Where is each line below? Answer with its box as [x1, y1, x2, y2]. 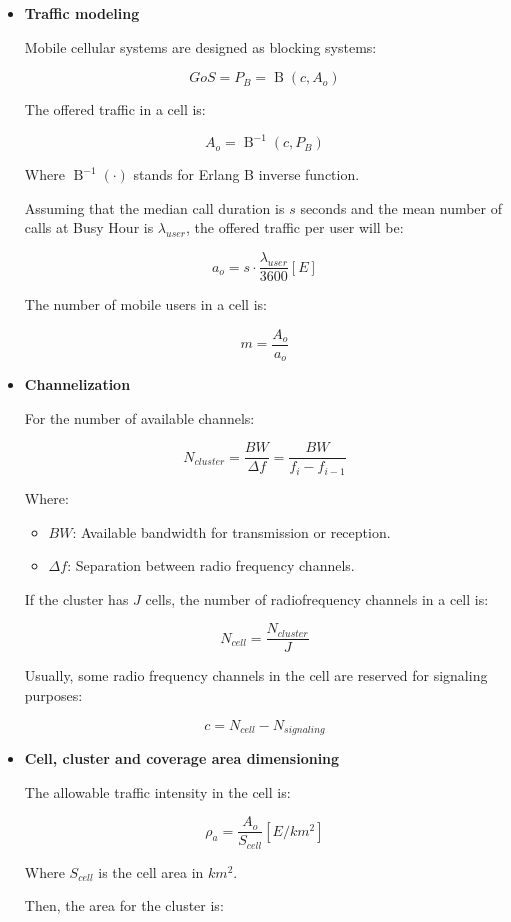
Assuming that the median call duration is [24, 197, 285, 218]
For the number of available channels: [24, 407, 255, 428]
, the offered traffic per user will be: [186, 217, 404, 238]
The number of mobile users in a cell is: [24, 294, 267, 315]
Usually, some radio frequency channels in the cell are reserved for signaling [24, 665, 488, 686]
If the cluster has [24, 588, 129, 609]
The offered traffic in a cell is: [24, 99, 206, 120]
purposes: [24, 684, 83, 705]
